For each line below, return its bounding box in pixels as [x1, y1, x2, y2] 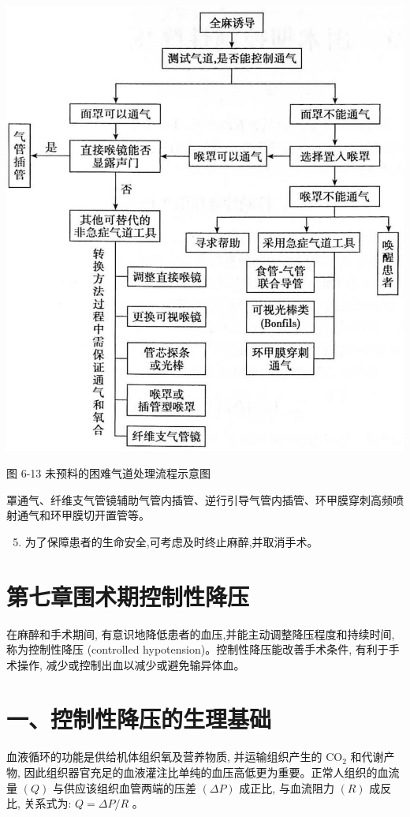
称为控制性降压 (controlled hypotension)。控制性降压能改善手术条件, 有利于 [6, 641, 389, 658]
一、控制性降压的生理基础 [6, 703, 272, 735]
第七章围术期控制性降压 [6, 579, 250, 612]
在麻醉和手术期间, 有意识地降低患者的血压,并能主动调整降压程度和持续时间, [6, 625, 395, 642]
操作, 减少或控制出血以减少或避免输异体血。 [17, 656, 245, 673]
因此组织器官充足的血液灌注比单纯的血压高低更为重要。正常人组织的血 [24, 764, 389, 781]
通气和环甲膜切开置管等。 [17, 507, 150, 523]
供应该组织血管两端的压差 [63, 779, 196, 796]
